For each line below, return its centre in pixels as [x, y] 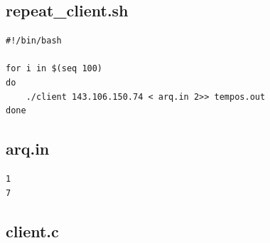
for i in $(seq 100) [54, 69]
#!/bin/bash [34, 41]
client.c [32, 231]
